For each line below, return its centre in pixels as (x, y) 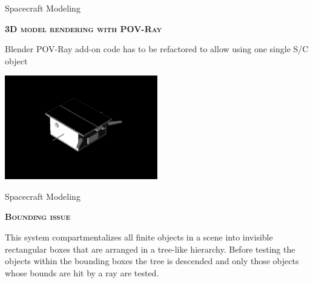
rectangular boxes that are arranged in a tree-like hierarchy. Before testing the (150, 249)
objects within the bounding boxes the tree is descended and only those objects (152, 261)
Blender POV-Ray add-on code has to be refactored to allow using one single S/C (157, 49)
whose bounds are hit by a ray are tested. (82, 272)
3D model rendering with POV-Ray (84, 28)
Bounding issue (38, 217)
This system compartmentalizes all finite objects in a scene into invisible (139, 237)
